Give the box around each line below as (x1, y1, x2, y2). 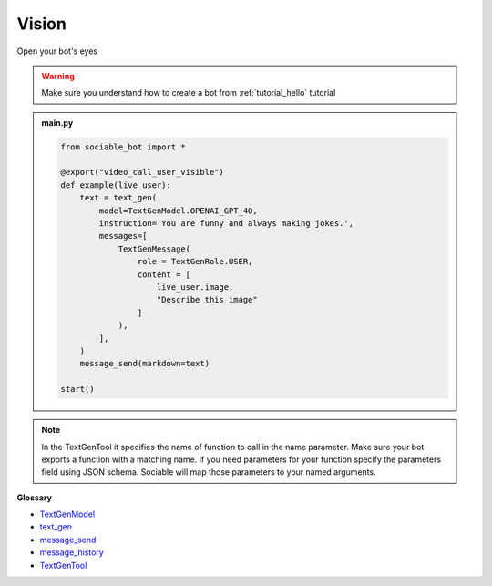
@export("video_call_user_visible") (60, 167, 225, 178)
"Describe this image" (156, 294, 259, 305)
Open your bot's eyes (16, 46, 98, 57)
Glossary (16, 492, 53, 503)
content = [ (137, 269, 191, 280)
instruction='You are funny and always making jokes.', (98, 219, 354, 229)
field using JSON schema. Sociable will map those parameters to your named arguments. (41, 467, 377, 478)
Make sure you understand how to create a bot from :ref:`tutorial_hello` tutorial (41, 87, 336, 98)
